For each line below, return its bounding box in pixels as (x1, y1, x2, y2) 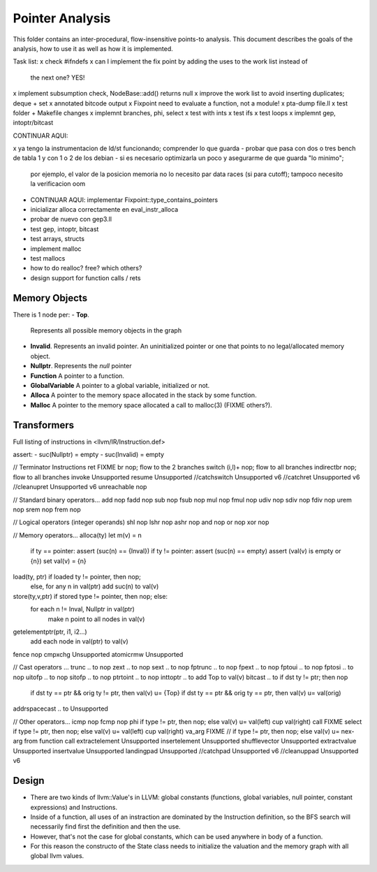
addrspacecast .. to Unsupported (13, 704, 108, 713)
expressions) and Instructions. (30, 803, 118, 811)
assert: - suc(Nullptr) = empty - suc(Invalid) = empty (13, 451, 164, 459)
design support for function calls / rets (30, 273, 141, 282)
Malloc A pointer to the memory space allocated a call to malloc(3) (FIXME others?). (30, 400, 272, 409)
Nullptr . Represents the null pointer (30, 362, 132, 370)
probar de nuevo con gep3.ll (30, 215, 112, 224)
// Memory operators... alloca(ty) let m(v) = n (13, 531, 142, 539)
